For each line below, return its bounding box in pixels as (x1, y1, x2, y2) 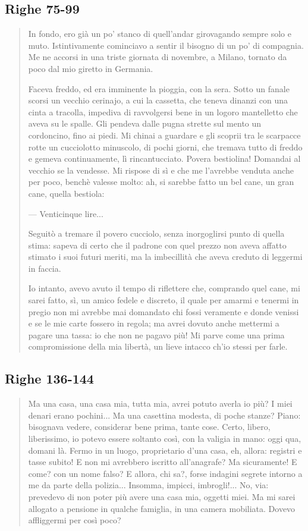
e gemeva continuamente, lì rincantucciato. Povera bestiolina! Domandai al (28, 152, 301, 165)
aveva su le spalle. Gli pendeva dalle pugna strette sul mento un (28, 117, 262, 130)
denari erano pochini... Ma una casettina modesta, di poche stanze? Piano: (28, 409, 301, 421)
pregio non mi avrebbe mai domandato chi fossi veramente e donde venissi (28, 305, 299, 318)
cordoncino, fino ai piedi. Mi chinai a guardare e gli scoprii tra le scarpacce (28, 128, 301, 141)
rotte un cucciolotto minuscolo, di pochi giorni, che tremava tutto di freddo (28, 140, 303, 153)
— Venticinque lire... (28, 207, 103, 219)
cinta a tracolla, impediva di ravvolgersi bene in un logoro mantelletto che (28, 105, 298, 118)
